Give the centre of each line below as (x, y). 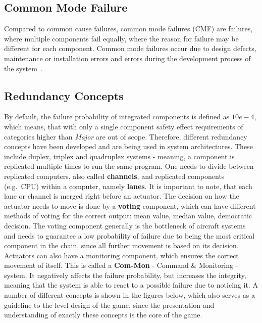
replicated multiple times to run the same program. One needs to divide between (129, 166)
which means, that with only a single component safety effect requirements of (124, 126)
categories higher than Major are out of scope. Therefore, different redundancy (126, 136)
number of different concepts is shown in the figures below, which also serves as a (129, 295)
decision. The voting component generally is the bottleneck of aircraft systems (125, 225)
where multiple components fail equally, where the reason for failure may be (121, 38)
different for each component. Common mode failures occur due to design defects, (130, 48)
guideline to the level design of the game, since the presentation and (109, 305)
